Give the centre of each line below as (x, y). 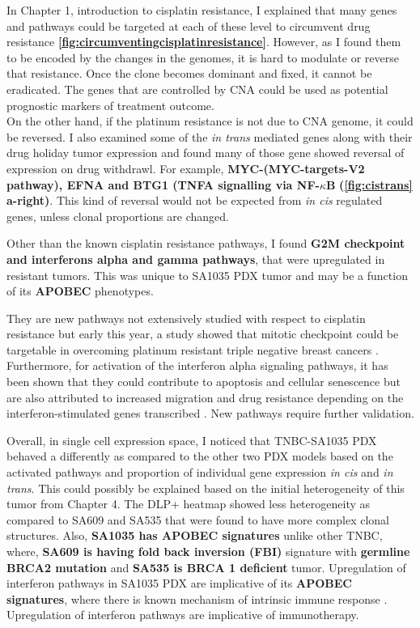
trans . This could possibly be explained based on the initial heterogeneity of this (206, 488)
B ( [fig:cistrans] (369, 184)
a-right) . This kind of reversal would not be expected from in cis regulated (195, 200)
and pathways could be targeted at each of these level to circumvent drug (189, 25)
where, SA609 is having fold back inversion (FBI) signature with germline (208, 551)
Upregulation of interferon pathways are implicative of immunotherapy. (183, 615)
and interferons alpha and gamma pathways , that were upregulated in (196, 259)
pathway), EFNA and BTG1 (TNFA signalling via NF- (163, 184)
